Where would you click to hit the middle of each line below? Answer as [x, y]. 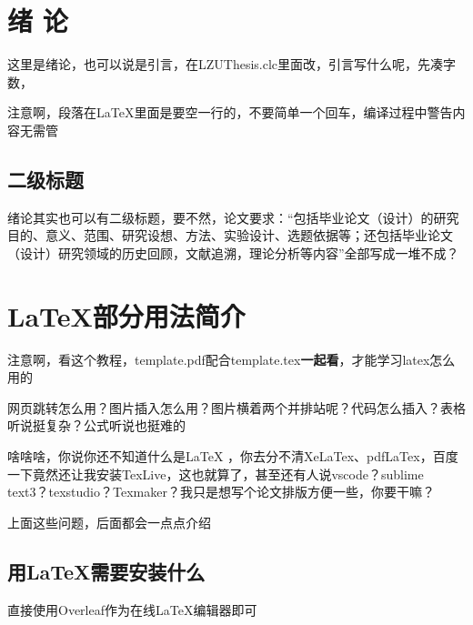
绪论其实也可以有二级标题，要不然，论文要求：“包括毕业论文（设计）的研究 [233, 217]
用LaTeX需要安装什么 [106, 571]
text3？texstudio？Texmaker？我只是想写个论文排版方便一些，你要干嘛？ [221, 492]
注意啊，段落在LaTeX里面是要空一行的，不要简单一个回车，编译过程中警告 [230, 112]
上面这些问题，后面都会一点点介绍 [109, 522]
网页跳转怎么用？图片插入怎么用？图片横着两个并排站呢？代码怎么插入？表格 [236, 407]
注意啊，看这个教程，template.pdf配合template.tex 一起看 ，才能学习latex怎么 [231, 359]
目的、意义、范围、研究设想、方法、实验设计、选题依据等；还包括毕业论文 [230, 235]
